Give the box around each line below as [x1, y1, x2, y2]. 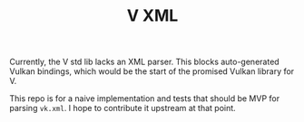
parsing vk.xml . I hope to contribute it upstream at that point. [9, 103, 236, 114]
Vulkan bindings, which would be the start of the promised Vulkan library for [9, 66, 295, 77]
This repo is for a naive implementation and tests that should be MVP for [9, 93, 279, 104]
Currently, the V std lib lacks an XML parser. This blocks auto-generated [9, 56, 279, 68]
